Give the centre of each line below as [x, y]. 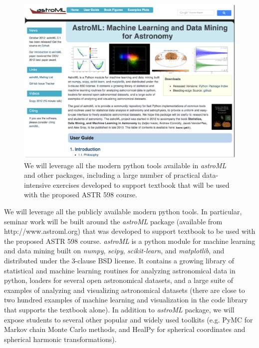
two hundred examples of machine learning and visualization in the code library [126, 300]
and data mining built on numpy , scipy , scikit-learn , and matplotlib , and [114, 251]
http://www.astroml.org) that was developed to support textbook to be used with [130, 231]
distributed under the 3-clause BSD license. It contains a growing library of [119, 260]
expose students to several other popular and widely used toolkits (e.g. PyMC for [129, 319]
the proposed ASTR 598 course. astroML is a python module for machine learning [130, 241]
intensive [37, 185]
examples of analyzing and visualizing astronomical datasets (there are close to [125, 290]
